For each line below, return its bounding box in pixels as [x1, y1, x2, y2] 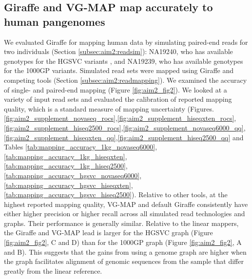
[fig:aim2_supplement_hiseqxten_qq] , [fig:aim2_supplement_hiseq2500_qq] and [4, 132, 244, 142]
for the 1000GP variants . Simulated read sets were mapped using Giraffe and [4, 65, 234, 75]
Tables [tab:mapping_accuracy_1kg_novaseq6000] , [4, 142, 157, 152]
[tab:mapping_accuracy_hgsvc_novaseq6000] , [4, 170, 142, 180]
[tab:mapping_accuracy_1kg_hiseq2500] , [4, 161, 128, 171]
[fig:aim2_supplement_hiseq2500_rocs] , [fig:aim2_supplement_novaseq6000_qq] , [4, 122, 246, 132]
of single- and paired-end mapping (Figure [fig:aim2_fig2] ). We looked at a [4, 84, 227, 94]
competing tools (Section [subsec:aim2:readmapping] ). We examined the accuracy [4, 74, 247, 85]
